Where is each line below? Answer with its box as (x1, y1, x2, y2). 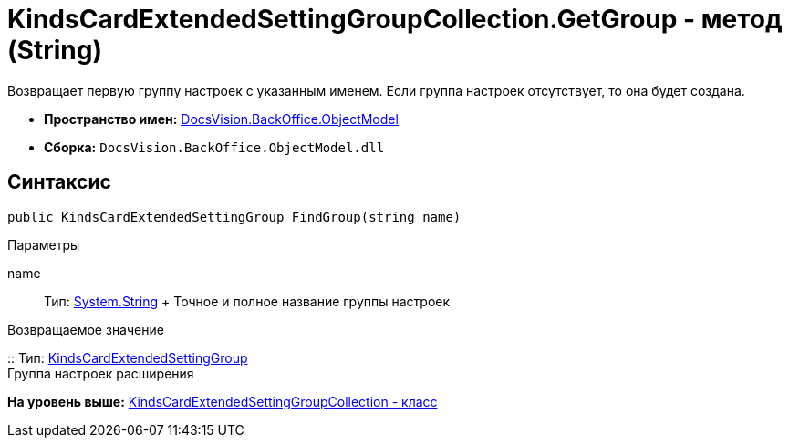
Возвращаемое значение (7, 321, 164, 337)
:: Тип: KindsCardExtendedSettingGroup (7, 349, 248, 366)
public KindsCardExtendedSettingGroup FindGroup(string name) (7, 209, 462, 224)
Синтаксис (7, 171, 111, 194)
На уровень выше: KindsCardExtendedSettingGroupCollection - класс (7, 393, 438, 409)
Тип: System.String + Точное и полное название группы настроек (44, 293, 451, 309)
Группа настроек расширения (7, 365, 194, 381)
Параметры (7, 236, 80, 253)
